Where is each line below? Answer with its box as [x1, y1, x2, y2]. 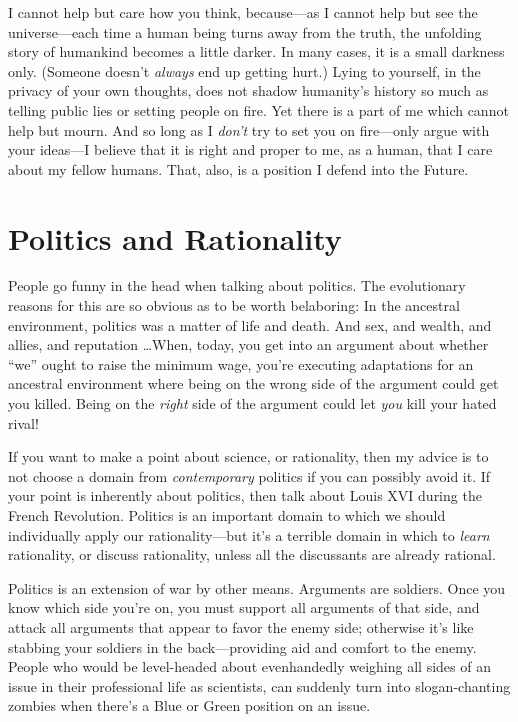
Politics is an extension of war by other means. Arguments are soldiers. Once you [8, 577, 506, 598]
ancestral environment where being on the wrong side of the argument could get [8, 373, 499, 394]
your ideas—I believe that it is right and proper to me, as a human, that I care [8, 139, 493, 160]
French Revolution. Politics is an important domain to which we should [8, 505, 446, 525]
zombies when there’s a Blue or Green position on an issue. [8, 695, 371, 716]
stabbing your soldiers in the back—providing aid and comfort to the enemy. [8, 636, 477, 657]
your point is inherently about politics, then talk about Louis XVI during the [8, 485, 482, 506]
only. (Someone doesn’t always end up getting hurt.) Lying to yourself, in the [8, 60, 481, 81]
